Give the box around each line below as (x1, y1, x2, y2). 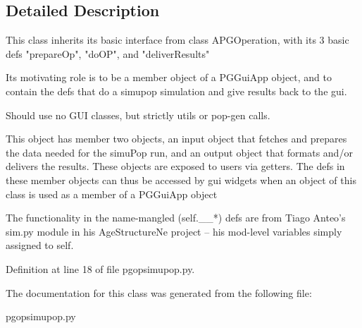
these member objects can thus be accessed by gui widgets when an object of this (6, 172, 356, 187)
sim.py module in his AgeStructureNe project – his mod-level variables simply (6, 224, 342, 238)
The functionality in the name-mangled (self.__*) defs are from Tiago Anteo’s (6, 210, 346, 225)
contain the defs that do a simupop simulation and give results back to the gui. (6, 83, 347, 98)
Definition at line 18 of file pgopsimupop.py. (6, 261, 195, 276)
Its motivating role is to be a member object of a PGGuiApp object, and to (6, 70, 332, 85)
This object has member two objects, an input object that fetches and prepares (6, 131, 347, 146)
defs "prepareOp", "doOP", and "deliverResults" (6, 46, 210, 61)
